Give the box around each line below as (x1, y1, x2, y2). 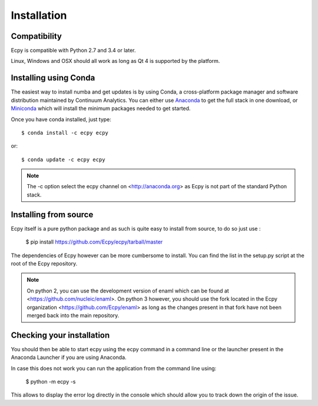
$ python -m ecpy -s (25, 378, 76, 385)
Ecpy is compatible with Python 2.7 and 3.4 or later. (11, 47, 136, 54)
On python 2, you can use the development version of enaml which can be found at (26, 287, 229, 294)
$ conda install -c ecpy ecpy (21, 129, 109, 136)
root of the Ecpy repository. (11, 259, 78, 267)
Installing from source (11, 209, 94, 219)
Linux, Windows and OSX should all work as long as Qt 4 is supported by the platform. (11, 58, 220, 65)
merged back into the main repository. (26, 312, 120, 319)
